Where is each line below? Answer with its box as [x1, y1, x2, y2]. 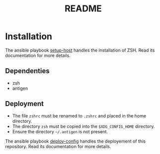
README [64, 3, 102, 14]
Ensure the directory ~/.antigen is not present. [12, 128, 108, 134]
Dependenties [5, 67, 50, 75]
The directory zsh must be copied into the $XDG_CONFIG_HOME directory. [12, 123, 155, 129]
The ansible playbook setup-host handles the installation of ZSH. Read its [5, 47, 155, 53]
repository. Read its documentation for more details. [5, 143, 111, 149]
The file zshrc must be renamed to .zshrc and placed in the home [12, 112, 146, 119]
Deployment [5, 100, 44, 108]
